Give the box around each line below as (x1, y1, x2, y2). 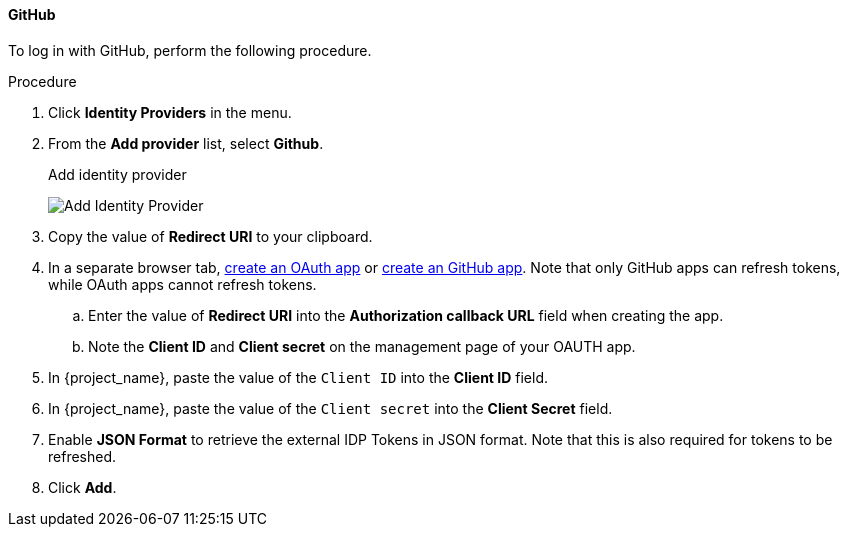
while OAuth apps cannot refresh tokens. (48, 275, 317, 293)
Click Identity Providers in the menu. (48, 103, 292, 121)
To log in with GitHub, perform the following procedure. (8, 41, 372, 59)
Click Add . (48, 478, 117, 496)
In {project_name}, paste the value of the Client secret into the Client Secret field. (48, 399, 613, 417)
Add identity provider (48, 165, 187, 183)
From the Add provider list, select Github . (48, 134, 324, 152)
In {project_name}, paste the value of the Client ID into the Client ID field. (48, 368, 548, 386)
